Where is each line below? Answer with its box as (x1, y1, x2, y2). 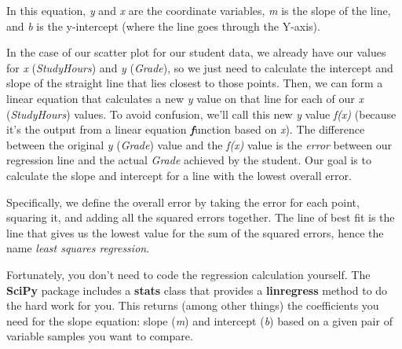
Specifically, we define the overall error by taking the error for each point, (6, 193, 360, 210)
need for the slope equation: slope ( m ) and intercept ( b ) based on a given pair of (6, 312, 393, 329)
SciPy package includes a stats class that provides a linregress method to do (6, 281, 388, 298)
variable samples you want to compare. (6, 328, 193, 344)
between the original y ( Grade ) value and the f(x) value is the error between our (6, 136, 392, 152)
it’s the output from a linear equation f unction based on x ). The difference (6, 121, 365, 138)
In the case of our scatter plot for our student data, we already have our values (6, 44, 386, 61)
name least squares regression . (6, 240, 150, 256)
